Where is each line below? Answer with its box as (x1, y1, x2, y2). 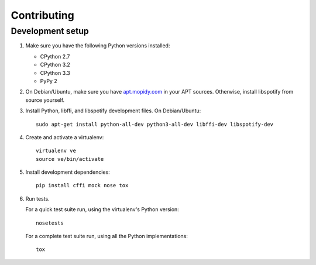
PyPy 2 (40, 77, 58, 84)
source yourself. (25, 97, 65, 104)
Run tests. (25, 195, 50, 202)
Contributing (11, 9, 74, 22)
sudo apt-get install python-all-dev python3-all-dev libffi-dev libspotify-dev (36, 121, 274, 128)
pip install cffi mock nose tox (36, 182, 129, 189)
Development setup (11, 26, 89, 36)
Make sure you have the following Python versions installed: (25, 42, 170, 49)
